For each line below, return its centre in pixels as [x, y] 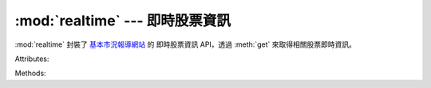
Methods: [31, 73]
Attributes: [32, 59]
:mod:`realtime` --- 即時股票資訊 [123, 21]
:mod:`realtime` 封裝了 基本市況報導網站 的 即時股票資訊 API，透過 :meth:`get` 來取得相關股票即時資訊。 [186, 44]
